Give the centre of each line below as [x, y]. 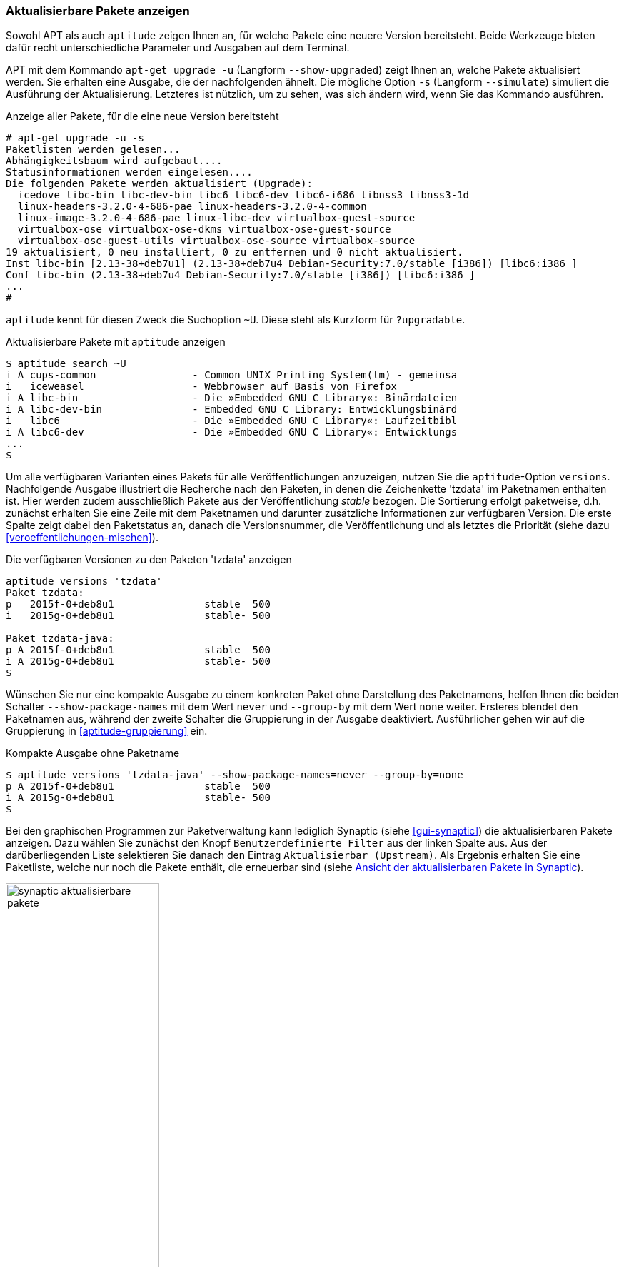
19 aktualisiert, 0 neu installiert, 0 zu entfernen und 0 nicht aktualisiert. [235, 252]
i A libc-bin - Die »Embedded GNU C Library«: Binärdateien [232, 398]
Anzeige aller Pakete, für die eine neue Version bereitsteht [142, 116]
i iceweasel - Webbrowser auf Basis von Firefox [201, 387]
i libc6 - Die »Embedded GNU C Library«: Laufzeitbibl [232, 421]
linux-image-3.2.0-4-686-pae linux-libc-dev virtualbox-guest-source [216, 218]
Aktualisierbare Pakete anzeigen [98, 11]
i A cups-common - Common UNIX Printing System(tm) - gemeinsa [232, 375]
